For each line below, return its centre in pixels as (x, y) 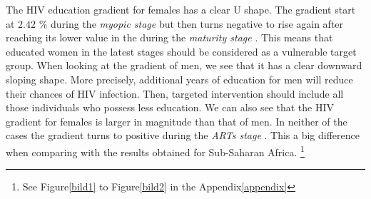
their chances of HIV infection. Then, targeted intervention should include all (175, 93)
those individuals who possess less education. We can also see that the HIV (170, 107)
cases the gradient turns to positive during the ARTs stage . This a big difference (183, 135)
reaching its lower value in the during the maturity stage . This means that (169, 37)
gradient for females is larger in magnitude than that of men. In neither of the (177, 121)
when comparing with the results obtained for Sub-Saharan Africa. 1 (155, 150)
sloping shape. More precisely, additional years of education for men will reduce (179, 79)
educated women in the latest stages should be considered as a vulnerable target (181, 51)
